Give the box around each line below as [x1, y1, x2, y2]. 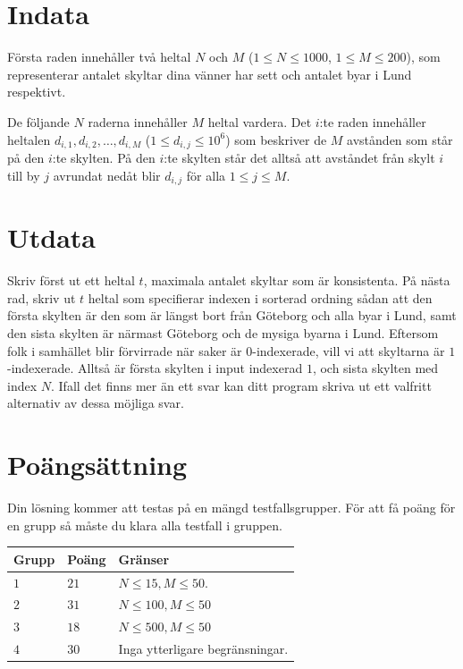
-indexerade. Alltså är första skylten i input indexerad [7, 359, 303, 377]
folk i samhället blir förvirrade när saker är [7, 341, 242, 360]
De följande [7, 112, 70, 131]
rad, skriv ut [7, 288, 76, 307]
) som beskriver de [225, 130, 327, 148]
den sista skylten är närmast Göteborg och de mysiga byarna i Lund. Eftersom [7, 323, 439, 342]
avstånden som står [347, 130, 453, 148]
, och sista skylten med [312, 359, 439, 377]
